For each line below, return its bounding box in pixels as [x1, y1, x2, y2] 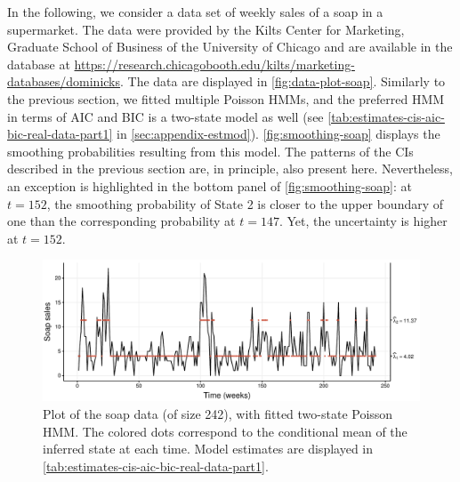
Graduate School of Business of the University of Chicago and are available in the [7, 37, 453, 56]
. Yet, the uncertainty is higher [278, 212, 448, 230]
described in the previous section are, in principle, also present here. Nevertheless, [7, 159, 453, 178]
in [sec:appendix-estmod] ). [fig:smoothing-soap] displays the [116, 125, 440, 143]
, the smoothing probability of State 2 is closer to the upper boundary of [46, 194, 444, 213]
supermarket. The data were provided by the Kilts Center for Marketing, [7, 20, 405, 38]
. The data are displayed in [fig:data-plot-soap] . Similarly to [120, 72, 446, 91]
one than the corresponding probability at [7, 212, 236, 230]
